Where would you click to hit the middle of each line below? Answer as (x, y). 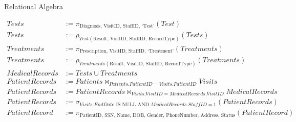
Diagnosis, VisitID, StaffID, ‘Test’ (117, 26)
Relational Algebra (34, 6)
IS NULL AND (132, 104)
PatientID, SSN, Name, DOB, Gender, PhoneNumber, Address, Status (157, 115)
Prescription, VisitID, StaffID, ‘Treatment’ (127, 51)
